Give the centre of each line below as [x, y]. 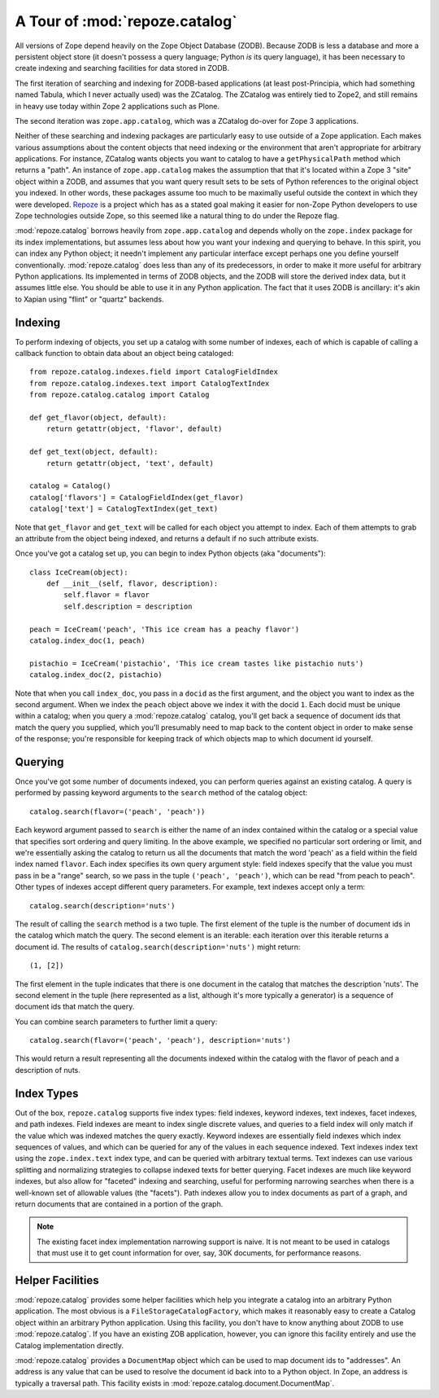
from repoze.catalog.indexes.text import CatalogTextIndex [150, 383]
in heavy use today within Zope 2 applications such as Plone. [117, 106]
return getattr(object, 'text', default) [130, 463]
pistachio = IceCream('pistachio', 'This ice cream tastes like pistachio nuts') [197, 663]
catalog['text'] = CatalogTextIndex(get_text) [124, 509]
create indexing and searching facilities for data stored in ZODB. [122, 68]
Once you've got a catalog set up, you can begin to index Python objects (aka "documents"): [170, 553]
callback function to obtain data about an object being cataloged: [124, 354]
